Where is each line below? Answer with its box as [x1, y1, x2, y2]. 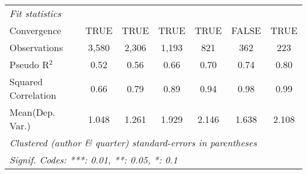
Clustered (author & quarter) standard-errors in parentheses [9, 136, 257, 149]
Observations [9, 41, 63, 54]
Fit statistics [9, 6, 61, 20]
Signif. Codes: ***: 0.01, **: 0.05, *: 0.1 [9, 153, 178, 166]
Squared [9, 75, 43, 88]
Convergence [9, 24, 61, 37]
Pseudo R [9, 58, 50, 71]
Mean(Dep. [9, 105, 55, 119]
